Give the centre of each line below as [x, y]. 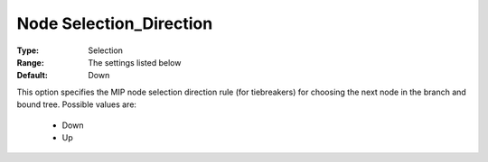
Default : [33, 76]
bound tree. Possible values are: [77, 104]
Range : [30, 62]
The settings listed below [135, 62]
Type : [28, 50]
